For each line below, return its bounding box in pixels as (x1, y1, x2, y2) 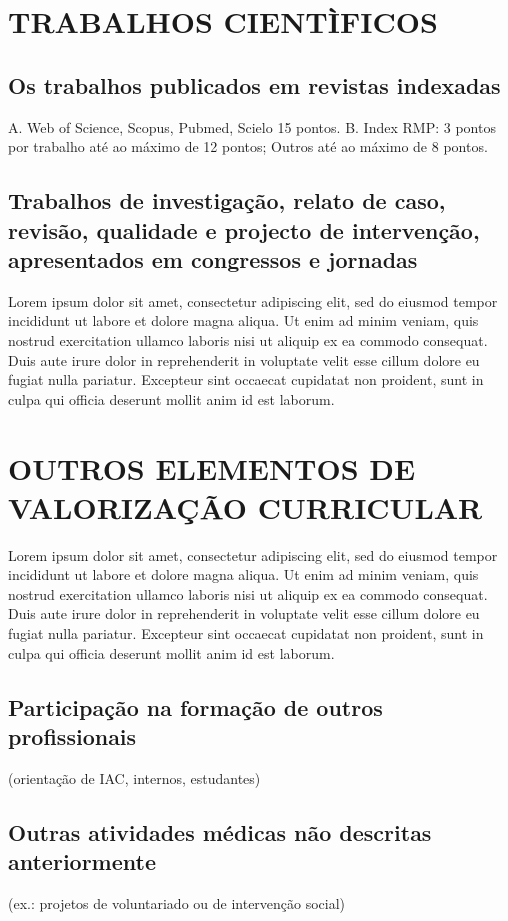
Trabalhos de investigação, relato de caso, (8, 185, 446, 216)
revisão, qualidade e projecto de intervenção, (8, 214, 480, 245)
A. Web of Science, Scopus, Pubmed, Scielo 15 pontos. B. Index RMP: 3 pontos (8, 116, 496, 137)
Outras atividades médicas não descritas (8, 816, 432, 847)
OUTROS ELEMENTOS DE (8, 447, 416, 488)
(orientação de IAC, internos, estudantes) (8, 767, 261, 788)
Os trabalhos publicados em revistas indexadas (8, 69, 501, 100)
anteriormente (8, 846, 157, 877)
